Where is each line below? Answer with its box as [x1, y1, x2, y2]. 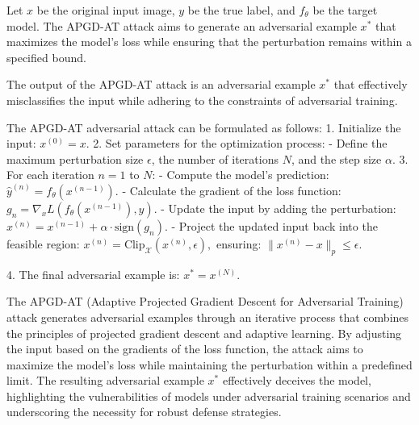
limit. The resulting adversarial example [6, 372, 204, 389]
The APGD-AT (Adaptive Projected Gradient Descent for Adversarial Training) [6, 293, 404, 310]
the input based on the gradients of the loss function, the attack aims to [6, 340, 363, 357]
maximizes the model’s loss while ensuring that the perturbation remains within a [6, 33, 412, 50]
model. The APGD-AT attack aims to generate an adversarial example [6, 17, 357, 34]
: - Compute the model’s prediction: [152, 166, 329, 183]
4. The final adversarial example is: [6, 265, 180, 282]
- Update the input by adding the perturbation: [161, 199, 396, 216]
